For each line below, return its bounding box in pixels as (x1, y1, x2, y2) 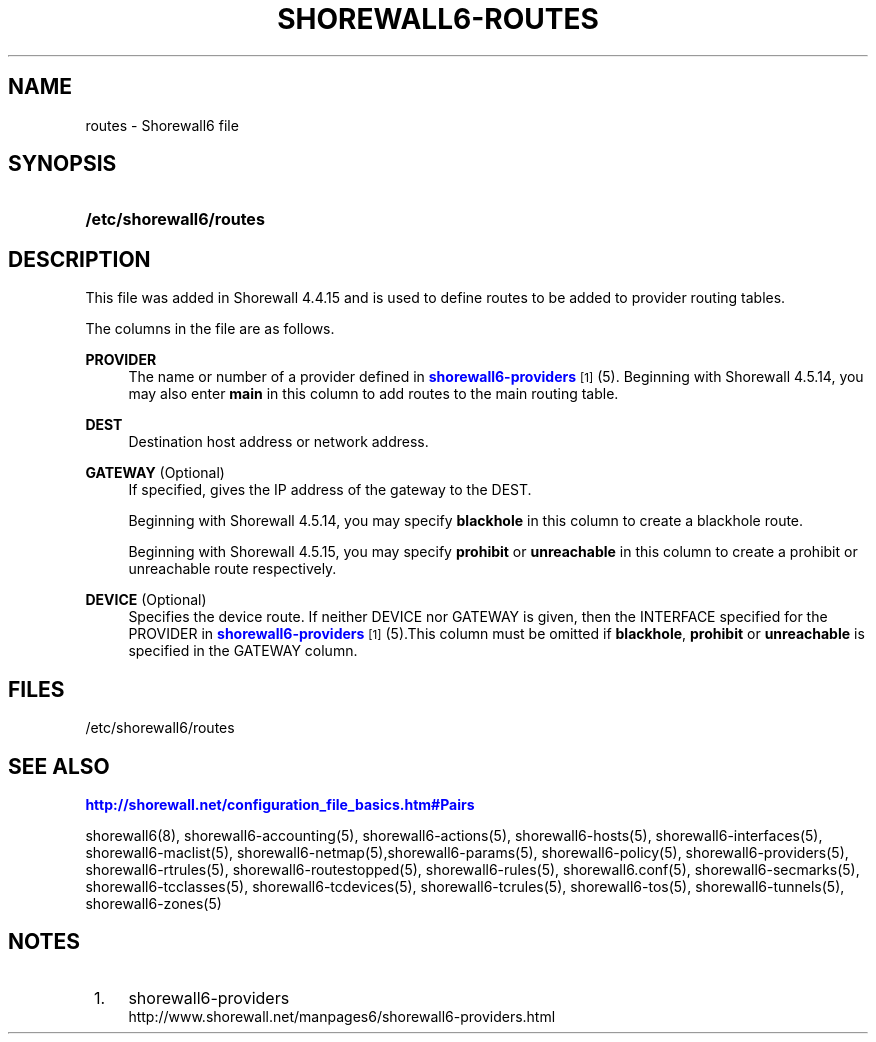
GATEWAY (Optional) (85, 464, 225, 482)
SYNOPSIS (8, 151, 117, 177)
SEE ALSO (8, 753, 110, 779)
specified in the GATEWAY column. (128, 642, 358, 660)
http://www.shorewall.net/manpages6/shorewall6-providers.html (128, 1007, 556, 1025)
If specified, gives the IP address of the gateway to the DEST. (128, 481, 532, 499)
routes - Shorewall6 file (85, 116, 239, 134)
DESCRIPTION (8, 246, 151, 272)
